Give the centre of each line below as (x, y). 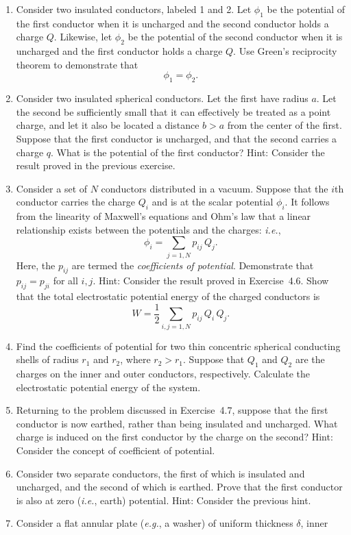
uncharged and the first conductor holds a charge (119, 51)
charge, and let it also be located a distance (108, 125)
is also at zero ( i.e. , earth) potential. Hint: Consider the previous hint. (164, 500)
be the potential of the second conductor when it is (235, 37)
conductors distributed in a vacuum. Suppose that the (215, 188)
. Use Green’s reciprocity (285, 51)
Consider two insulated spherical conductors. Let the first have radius (162, 98)
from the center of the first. (285, 125)
